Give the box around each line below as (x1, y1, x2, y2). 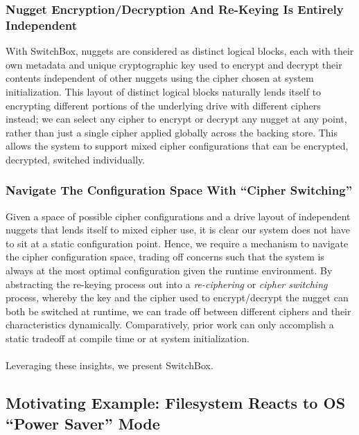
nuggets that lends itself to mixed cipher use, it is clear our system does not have (6, 222, 350, 237)
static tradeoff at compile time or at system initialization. (6, 331, 249, 346)
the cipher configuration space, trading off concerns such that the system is (6, 249, 324, 264)
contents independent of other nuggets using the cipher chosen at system (6, 71, 314, 85)
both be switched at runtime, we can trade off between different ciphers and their (6, 303, 351, 318)
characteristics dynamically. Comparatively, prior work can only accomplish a (6, 317, 334, 332)
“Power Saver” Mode (6, 412, 160, 434)
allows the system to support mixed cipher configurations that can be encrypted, (6, 139, 349, 153)
